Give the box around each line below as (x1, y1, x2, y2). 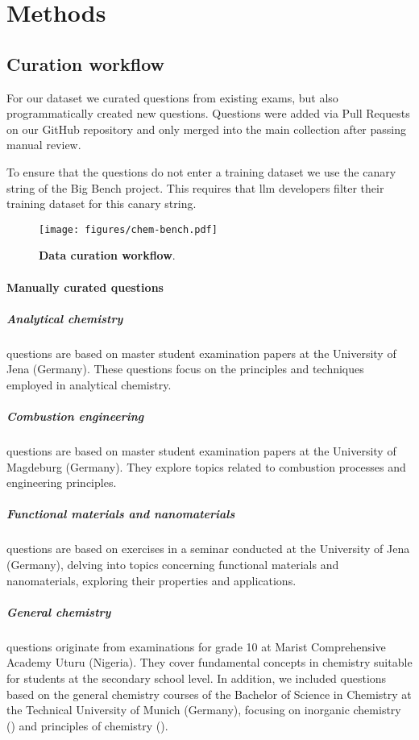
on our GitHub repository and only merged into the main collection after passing (6, 120, 407, 137)
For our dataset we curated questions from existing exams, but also (6, 89, 338, 106)
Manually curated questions (6, 278, 164, 295)
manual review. (6, 136, 81, 153)
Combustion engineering (6, 408, 144, 425)
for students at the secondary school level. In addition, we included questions (6, 669, 387, 686)
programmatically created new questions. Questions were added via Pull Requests (6, 105, 410, 122)
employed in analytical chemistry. (6, 376, 172, 393)
